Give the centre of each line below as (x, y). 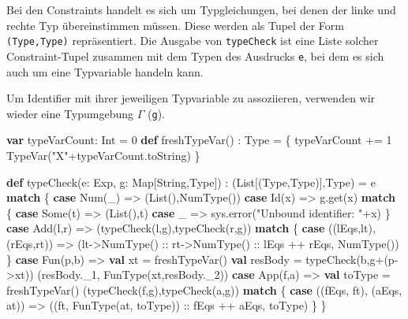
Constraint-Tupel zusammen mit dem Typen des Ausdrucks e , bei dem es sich (195, 56)
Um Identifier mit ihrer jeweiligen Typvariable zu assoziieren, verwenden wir (191, 98)
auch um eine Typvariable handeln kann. (105, 71)
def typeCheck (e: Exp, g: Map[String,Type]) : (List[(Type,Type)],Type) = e (191, 182)
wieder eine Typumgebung (70, 113)
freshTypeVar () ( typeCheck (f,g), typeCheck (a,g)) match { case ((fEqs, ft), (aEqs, (204, 289)
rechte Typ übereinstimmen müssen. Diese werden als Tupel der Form (175, 25)
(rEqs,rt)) (30, 243)
